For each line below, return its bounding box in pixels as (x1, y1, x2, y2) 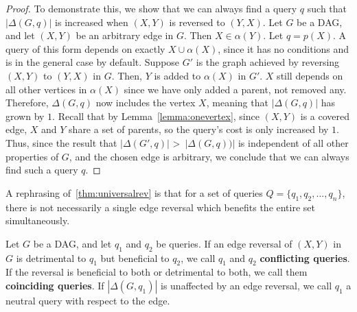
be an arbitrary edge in (76, 28, 174, 43)
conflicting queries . (260, 250, 350, 265)
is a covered (300, 108, 349, 123)
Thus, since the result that (5, 135, 117, 149)
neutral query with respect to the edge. (5, 293, 170, 307)
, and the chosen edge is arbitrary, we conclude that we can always (69, 149, 349, 163)
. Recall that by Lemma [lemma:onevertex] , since (52, 108, 260, 123)
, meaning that (206, 95, 268, 110)
